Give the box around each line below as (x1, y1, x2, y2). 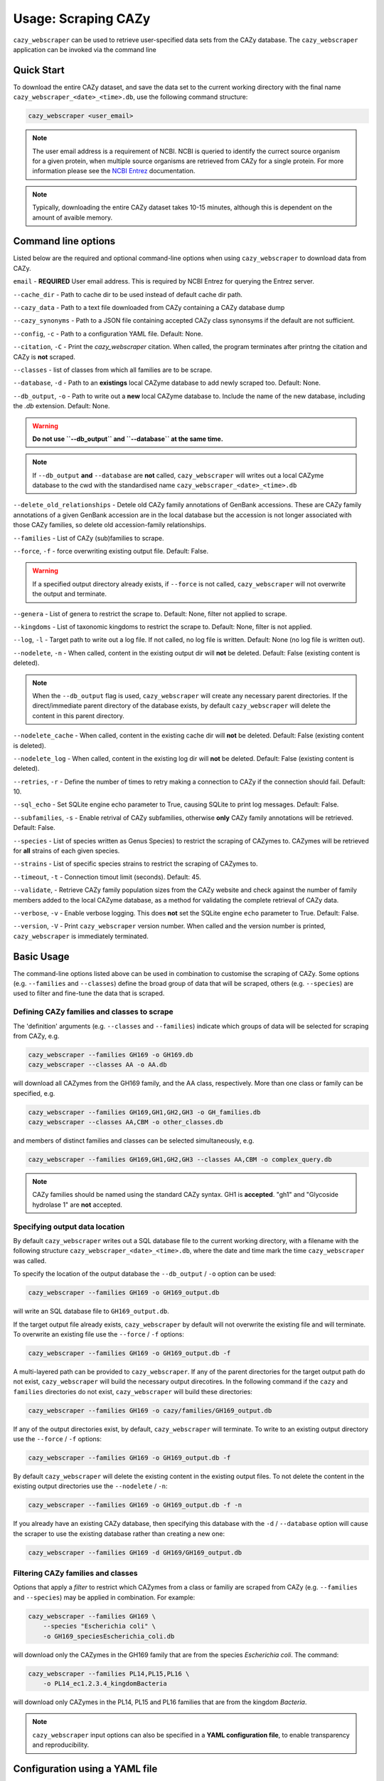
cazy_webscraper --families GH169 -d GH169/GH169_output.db (28, 1548, 242, 1557)
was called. (13, 1256, 47, 1265)
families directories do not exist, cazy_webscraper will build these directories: (13, 1387, 252, 1396)
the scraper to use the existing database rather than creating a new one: (13, 1529, 225, 1538)
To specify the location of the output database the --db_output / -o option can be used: (13, 1269, 277, 1278)
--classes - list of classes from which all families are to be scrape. (13, 365, 213, 374)
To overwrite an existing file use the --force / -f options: (13, 1329, 184, 1339)
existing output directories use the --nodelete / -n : (13, 1482, 168, 1490)
